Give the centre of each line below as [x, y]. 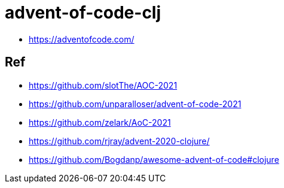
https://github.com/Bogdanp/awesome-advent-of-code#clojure [154, 159]
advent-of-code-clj [83, 13]
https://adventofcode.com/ [82, 39]
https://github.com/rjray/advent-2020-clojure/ [119, 141]
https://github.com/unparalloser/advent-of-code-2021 [135, 104]
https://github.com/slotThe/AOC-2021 [103, 85]
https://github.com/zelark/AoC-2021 [100, 122]
